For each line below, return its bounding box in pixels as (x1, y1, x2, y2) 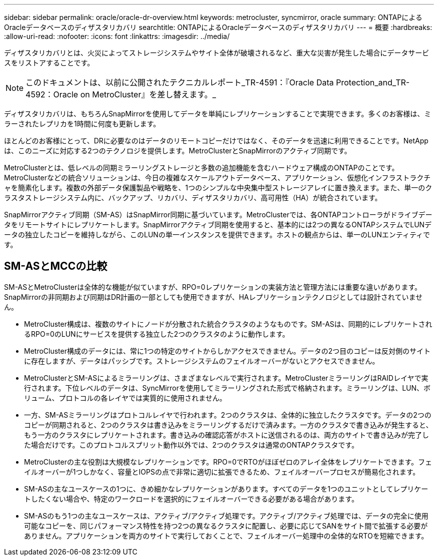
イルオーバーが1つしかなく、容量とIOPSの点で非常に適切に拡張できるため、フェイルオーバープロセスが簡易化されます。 (24, 467, 420, 476)
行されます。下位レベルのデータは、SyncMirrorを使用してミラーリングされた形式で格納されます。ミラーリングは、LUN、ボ (24, 383, 431, 392)
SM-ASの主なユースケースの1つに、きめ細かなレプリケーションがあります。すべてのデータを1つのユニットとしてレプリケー (24, 484, 428, 493)
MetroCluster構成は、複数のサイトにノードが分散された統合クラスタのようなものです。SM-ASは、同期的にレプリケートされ (24, 319, 432, 328)
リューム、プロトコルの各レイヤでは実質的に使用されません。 (24, 393, 226, 402)
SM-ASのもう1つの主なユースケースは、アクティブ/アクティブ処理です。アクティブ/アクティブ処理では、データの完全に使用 (24, 511, 428, 520)
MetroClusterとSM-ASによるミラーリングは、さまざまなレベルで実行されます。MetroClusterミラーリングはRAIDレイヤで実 (24, 373, 428, 382)
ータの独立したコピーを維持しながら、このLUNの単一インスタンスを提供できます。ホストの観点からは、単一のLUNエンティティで (4, 230, 430, 239)
